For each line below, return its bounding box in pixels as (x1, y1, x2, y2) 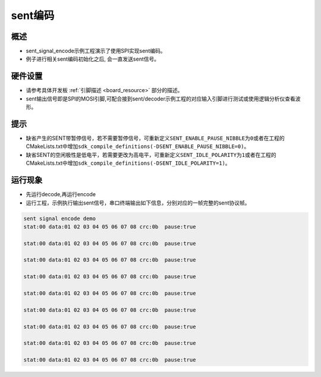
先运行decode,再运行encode (26, 191, 96, 198)
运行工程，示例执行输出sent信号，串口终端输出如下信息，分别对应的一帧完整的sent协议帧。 (26, 199, 250, 206)
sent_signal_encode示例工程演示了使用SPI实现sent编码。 (26, 48, 166, 55)
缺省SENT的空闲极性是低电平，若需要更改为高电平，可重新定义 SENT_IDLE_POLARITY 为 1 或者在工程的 (26, 151, 276, 158)
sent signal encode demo (23, 215, 96, 222)
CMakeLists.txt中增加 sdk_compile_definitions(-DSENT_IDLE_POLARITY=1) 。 (26, 159, 231, 166)
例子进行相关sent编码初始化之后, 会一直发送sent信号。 (26, 55, 160, 62)
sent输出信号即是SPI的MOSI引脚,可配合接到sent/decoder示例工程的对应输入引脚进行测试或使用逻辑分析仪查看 (26, 95, 295, 102)
